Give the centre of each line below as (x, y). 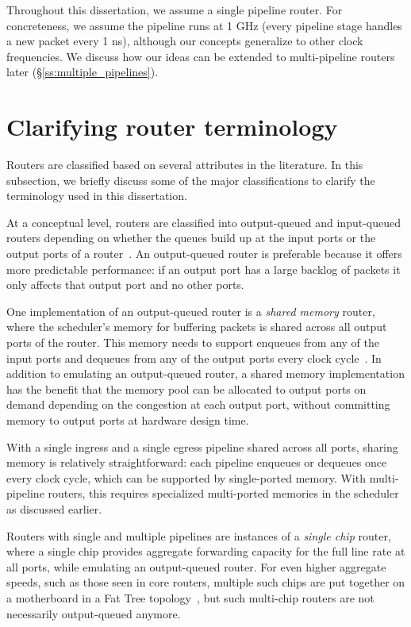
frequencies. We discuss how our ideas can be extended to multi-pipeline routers (201, 56)
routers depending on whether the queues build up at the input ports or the (191, 238)
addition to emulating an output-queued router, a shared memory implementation (205, 373)
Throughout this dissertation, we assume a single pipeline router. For (175, 10)
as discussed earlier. (54, 508)
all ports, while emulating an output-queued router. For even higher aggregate (196, 566)
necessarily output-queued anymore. (94, 613)
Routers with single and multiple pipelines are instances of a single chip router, (199, 535)
